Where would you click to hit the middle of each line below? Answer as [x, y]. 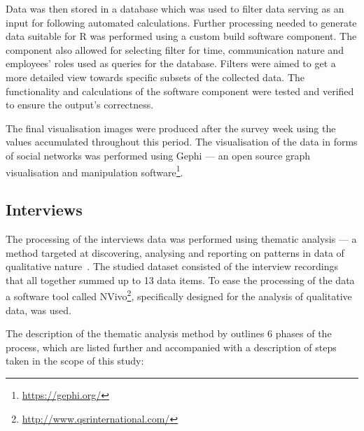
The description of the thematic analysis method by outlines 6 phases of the [169, 333]
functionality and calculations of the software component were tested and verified [180, 91]
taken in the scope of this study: [75, 361]
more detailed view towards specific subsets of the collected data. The [155, 77]
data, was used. [38, 310]
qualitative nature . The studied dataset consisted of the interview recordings [172, 266]
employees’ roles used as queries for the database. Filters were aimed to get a [171, 63]
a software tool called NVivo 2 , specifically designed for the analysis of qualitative [179, 295]
